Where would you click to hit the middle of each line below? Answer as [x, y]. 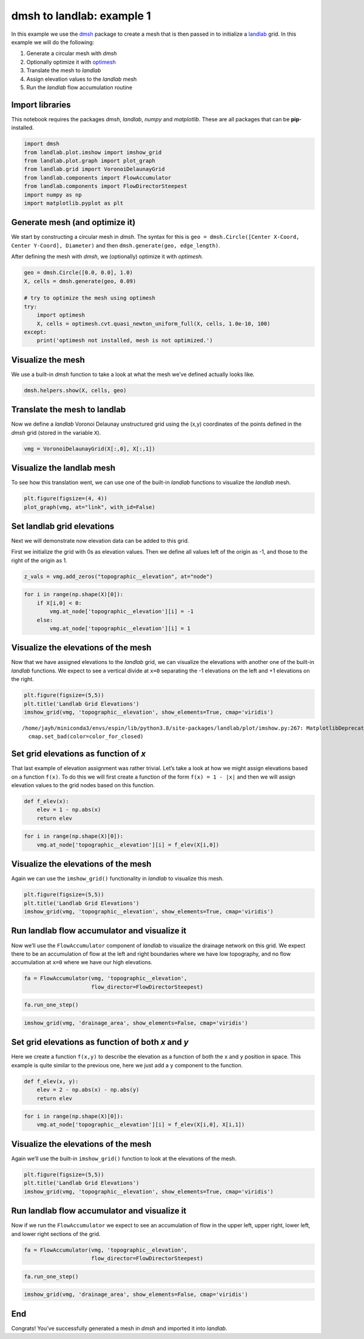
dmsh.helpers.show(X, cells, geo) [75, 390]
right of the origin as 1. [39, 560]
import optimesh [61, 315]
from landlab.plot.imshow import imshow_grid [93, 152]
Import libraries [41, 105]
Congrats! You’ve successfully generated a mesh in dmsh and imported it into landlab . [119, 1328]
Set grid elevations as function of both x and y [100, 1042]
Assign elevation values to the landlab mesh [82, 79]
